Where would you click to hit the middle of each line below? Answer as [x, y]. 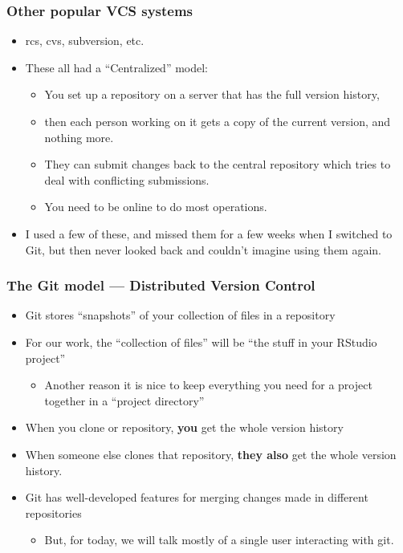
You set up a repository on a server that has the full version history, [212, 94]
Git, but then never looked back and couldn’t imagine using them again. [203, 249]
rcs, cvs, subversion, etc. [85, 41]
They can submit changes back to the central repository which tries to [218, 164]
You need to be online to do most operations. [156, 207]
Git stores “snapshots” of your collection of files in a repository [180, 315]
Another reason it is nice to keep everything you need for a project [208, 385]
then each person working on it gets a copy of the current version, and [218, 121]
